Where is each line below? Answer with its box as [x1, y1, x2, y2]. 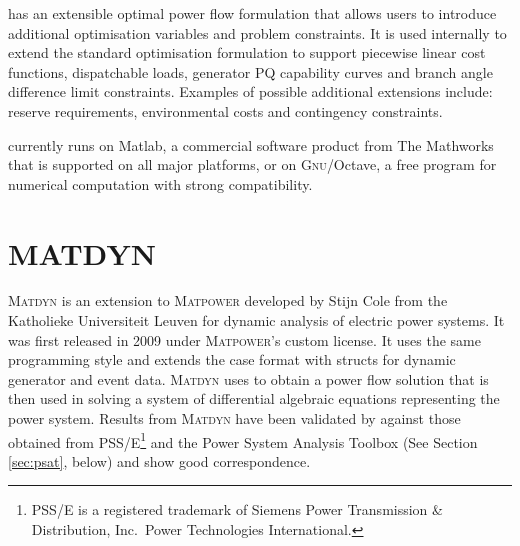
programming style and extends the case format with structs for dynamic [8, 349, 456, 370]
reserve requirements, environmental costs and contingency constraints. [8, 100, 443, 121]
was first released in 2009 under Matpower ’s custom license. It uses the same [8, 329, 481, 350]
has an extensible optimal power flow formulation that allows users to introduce [8, 3, 497, 23]
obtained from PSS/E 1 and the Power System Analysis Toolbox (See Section [8, 428, 478, 452]
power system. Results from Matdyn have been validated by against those [8, 408, 461, 429]
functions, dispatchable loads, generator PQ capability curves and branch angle [8, 61, 493, 82]
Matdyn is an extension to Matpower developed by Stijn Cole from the [8, 290, 448, 311]
